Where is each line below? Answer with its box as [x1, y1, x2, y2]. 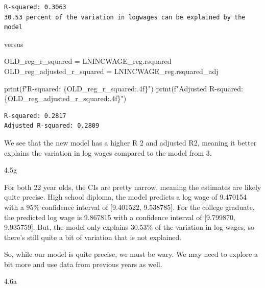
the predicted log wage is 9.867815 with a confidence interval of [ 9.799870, [4, 211, 235, 222]
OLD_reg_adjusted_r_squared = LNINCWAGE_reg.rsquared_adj [4, 65, 219, 76]
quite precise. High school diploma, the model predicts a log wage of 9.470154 [4, 191, 247, 202]
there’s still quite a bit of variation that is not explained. [4, 231, 182, 242]
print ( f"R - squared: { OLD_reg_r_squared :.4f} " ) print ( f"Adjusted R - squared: [4, 83, 244, 93]
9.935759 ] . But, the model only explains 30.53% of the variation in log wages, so [4, 222, 255, 232]
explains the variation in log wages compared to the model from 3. [4, 147, 212, 158]
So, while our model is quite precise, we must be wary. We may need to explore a [4, 249, 258, 259]
